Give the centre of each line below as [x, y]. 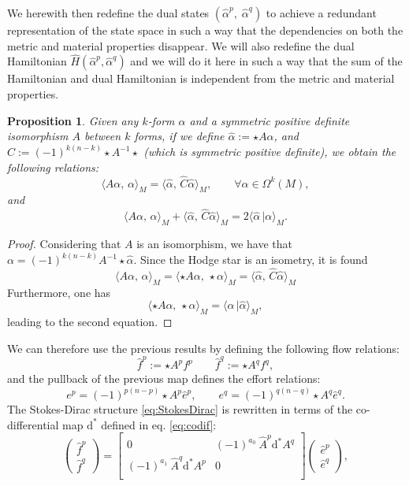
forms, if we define [179, 136]
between [103, 136]
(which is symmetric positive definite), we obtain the [270, 152]
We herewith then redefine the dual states [108, 13]
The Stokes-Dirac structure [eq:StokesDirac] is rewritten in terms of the [180, 409]
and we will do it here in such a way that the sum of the [266, 61]
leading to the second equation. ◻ [90, 322]
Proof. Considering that [64, 244]
